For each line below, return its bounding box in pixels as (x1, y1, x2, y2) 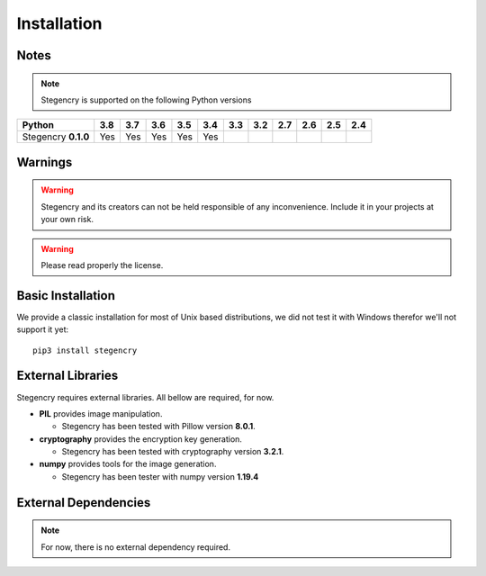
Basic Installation (16, 288, 116, 303)
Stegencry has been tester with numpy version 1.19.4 (61, 471, 259, 481)
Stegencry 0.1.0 (22, 130, 90, 143)
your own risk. (40, 214, 94, 225)
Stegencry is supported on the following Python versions (40, 94, 252, 105)
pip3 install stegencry (32, 345, 138, 355)
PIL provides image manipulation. (39, 408, 163, 418)
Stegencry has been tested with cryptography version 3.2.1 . (61, 446, 284, 457)
